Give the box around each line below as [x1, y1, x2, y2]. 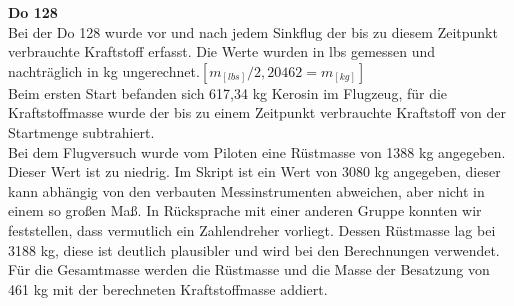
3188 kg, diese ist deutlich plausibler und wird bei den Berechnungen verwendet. [8, 239, 500, 260]
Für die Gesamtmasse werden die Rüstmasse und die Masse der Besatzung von [8, 259, 490, 280]
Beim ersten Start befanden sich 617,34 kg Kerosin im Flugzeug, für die [8, 82, 448, 103]
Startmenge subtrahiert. [8, 121, 155, 142]
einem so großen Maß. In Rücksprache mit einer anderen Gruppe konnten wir [8, 200, 482, 221]
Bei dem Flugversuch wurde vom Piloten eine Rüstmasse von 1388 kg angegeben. [8, 141, 506, 162]
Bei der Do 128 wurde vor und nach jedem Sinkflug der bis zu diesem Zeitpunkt [8, 21, 498, 42]
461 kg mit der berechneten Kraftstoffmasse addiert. [8, 278, 328, 299]
